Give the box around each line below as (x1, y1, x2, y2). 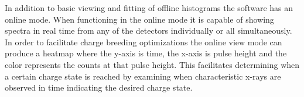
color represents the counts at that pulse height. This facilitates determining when (5, 58, 300, 70)
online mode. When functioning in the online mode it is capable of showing (5, 13, 274, 25)
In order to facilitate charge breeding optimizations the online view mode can (5, 35, 282, 48)
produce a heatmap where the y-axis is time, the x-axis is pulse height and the (5, 47, 287, 59)
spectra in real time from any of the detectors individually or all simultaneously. (5, 24, 292, 37)
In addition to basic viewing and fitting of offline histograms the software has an (5, 2, 293, 13)
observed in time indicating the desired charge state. (5, 81, 193, 94)
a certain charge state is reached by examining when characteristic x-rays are (5, 70, 281, 82)
